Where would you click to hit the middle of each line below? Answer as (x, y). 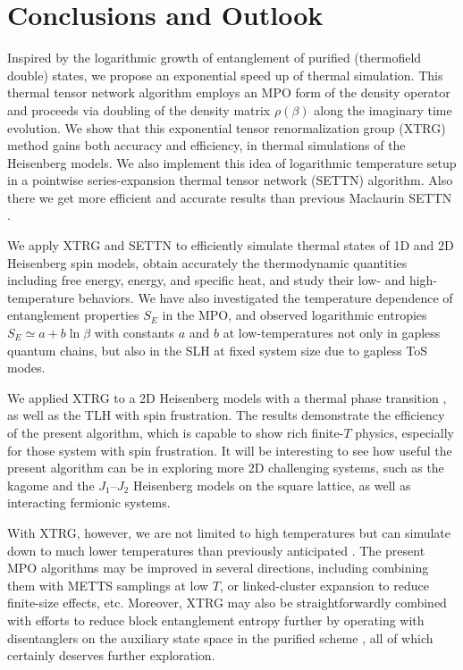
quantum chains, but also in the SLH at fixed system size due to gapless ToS (218, 350)
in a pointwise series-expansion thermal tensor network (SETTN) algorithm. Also (230, 180)
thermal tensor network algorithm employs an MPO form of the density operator (229, 92)
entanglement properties (73, 315)
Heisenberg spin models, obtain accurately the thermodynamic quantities (207, 262)
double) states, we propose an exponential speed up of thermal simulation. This (225, 75)
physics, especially (404, 432)
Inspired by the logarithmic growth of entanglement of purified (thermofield (215, 58)
